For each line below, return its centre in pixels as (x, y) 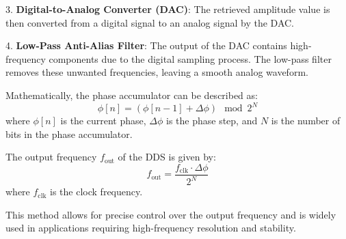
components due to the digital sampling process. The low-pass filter (190, 58)
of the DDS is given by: (167, 157)
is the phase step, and (212, 121)
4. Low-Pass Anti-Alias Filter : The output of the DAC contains (146, 45)
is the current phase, (103, 121)
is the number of (306, 121)
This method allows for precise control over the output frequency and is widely (171, 214)
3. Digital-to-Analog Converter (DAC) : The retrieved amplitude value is (168, 9)
